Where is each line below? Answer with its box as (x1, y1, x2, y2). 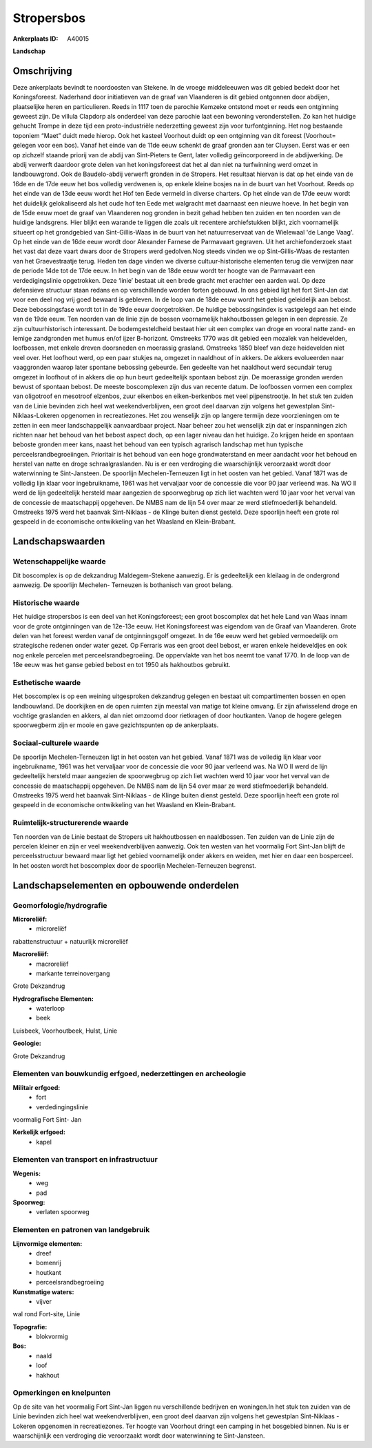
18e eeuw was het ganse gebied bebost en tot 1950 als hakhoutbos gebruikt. (12, 661, 231, 669)
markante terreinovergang (36, 969, 110, 978)
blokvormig (36, 1332, 68, 1341)
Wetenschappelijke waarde (12, 557, 106, 566)
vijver (36, 1297, 52, 1305)
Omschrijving (12, 65, 72, 77)
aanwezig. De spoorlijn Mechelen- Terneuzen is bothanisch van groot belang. (12, 580, 234, 589)
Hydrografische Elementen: (12, 994, 94, 1003)
